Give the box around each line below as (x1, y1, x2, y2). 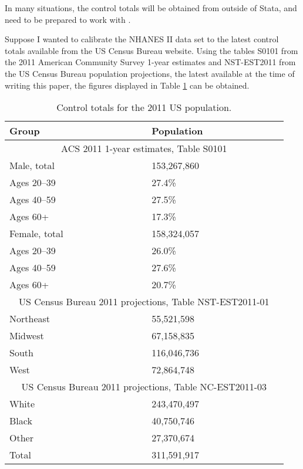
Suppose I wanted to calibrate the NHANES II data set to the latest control (5, 33, 279, 45)
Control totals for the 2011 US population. (56, 100, 232, 114)
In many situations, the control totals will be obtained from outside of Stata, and (5, 2, 297, 14)
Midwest (9, 329, 44, 343)
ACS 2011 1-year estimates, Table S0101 (61, 141, 227, 156)
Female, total (9, 227, 63, 241)
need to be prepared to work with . (5, 13, 131, 25)
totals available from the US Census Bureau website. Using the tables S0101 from (5, 44, 298, 56)
